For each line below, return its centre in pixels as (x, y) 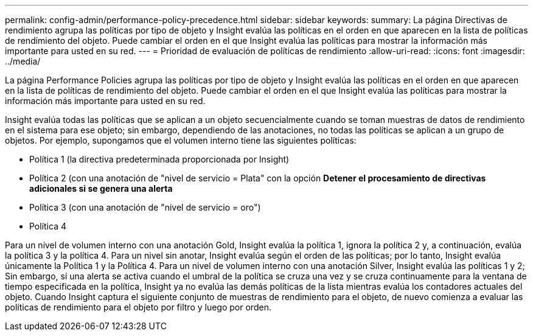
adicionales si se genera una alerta (101, 188)
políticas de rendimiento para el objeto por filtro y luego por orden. (138, 307)
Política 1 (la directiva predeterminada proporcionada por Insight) (159, 159)
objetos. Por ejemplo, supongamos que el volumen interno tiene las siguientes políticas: (181, 140)
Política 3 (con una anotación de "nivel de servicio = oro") (145, 207)
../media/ (23, 61)
